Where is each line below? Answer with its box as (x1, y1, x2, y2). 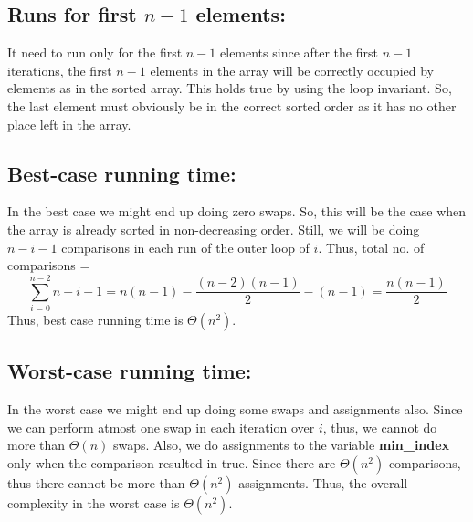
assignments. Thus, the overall (238, 473, 408, 492)
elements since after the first (220, 43, 378, 62)
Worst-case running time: (7, 357, 252, 385)
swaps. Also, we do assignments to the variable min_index (112, 435, 450, 454)
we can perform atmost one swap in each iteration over (7, 417, 315, 436)
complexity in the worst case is (7, 493, 180, 512)
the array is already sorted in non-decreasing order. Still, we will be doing (7, 219, 420, 238)
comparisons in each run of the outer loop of (61, 237, 310, 256)
